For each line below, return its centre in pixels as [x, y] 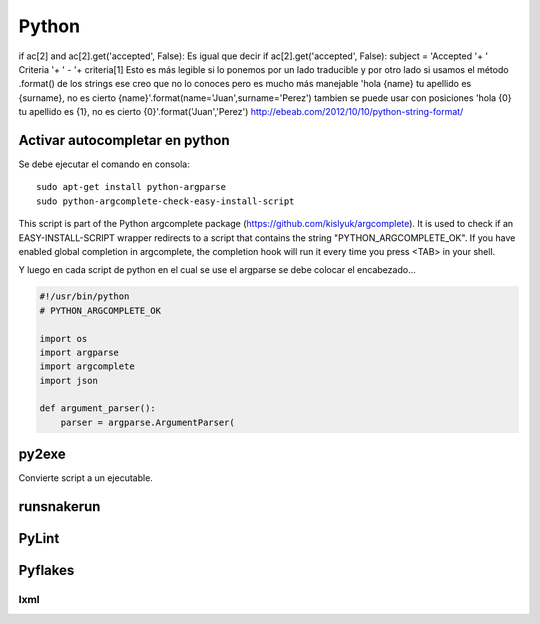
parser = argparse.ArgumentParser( [147, 422]
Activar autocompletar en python [124, 140]
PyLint [39, 538]
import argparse [79, 352]
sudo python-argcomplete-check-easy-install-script [165, 201]
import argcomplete [87, 366]
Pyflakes [46, 570]
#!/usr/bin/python [84, 296]
